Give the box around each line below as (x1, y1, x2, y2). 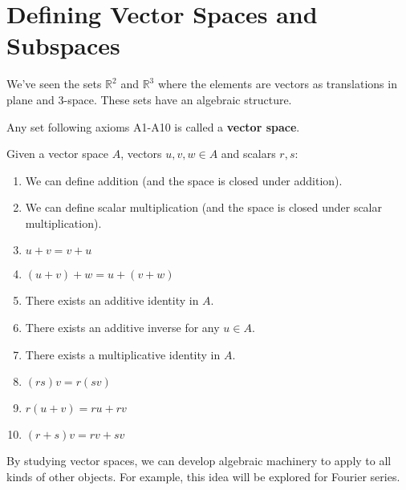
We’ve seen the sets (6, 75, 102, 92)
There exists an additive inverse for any (25, 319, 220, 336)
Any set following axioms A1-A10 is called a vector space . (6, 118, 300, 135)
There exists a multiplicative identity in (25, 346, 221, 362)
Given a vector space (6, 145, 108, 162)
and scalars (221, 145, 276, 162)
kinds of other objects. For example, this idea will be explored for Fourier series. (6, 468, 400, 484)
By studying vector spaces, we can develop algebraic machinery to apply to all (6, 452, 392, 469)
